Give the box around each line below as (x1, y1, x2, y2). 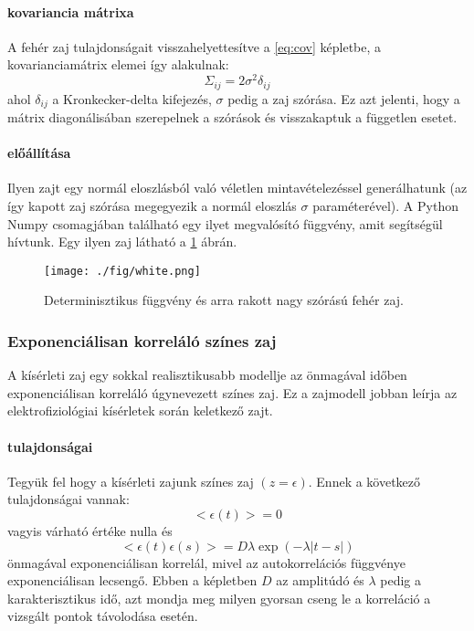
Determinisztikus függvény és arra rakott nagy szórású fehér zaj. (44, 290, 404, 310)
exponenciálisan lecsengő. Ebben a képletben (7, 571, 258, 590)
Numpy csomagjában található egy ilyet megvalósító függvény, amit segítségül (7, 214, 443, 233)
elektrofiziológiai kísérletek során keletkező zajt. (7, 401, 273, 420)
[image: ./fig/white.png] (44, 264, 201, 278)
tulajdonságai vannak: (7, 489, 130, 509)
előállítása (7, 143, 71, 163)
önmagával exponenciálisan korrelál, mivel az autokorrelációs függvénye (7, 552, 406, 572)
